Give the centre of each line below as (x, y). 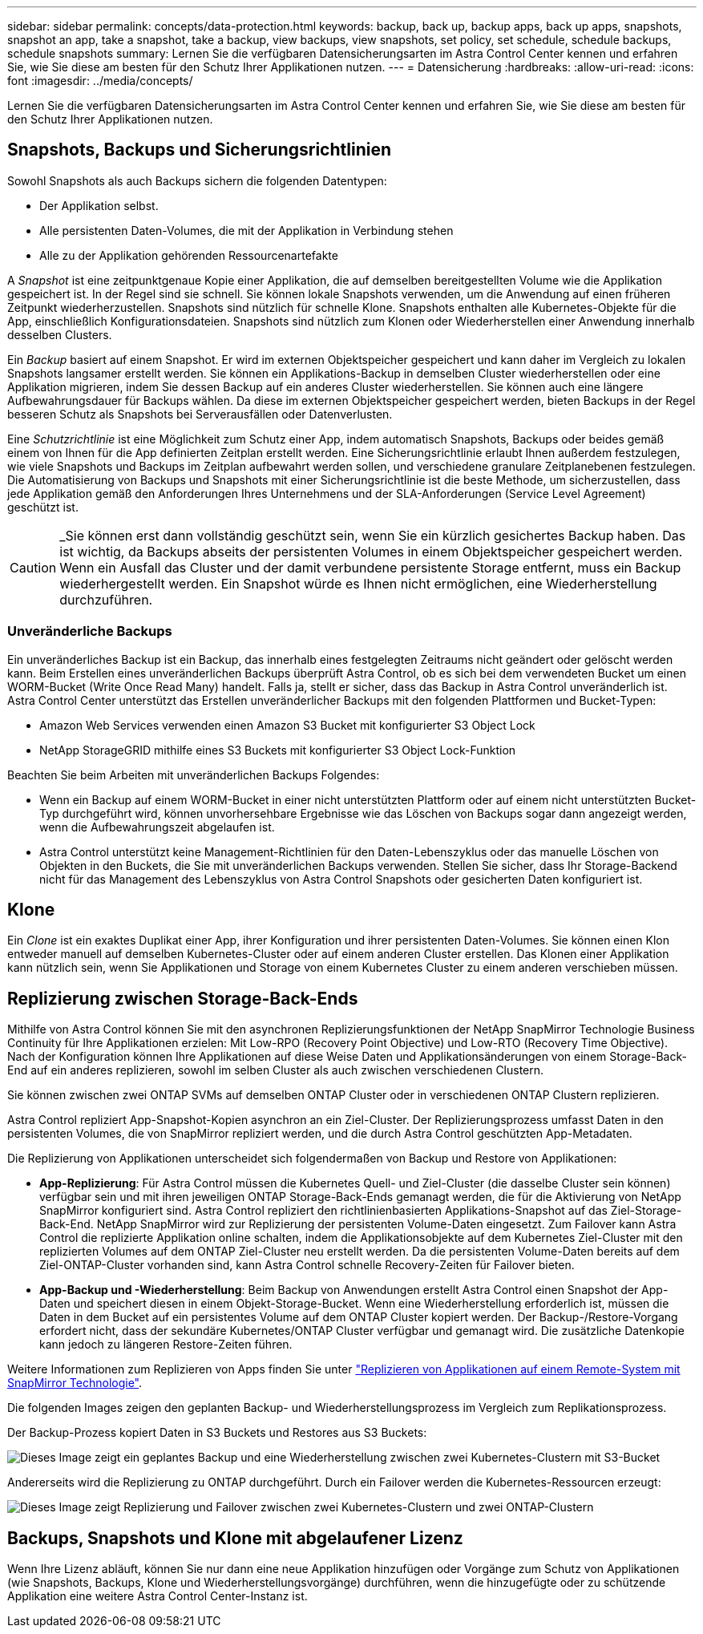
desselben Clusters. (60, 334)
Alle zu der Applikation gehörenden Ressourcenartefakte (189, 255)
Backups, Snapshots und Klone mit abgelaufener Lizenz (235, 1538)
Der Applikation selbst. (99, 205)
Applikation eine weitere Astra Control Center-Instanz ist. (158, 1596)
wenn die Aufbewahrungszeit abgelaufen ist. (157, 827)
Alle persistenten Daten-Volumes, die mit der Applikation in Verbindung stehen (246, 230)
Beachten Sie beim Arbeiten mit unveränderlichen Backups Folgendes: (194, 775)
